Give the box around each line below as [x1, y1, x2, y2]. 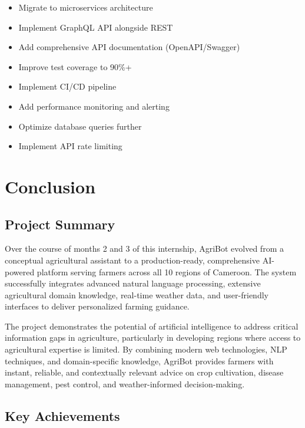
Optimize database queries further [18, 120, 142, 132]
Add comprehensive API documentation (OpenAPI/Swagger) [18, 41, 240, 53]
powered [5, 265, 35, 278]
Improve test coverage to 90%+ [18, 60, 132, 73]
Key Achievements [5, 406, 120, 424]
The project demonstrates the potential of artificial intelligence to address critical [5, 320, 299, 332]
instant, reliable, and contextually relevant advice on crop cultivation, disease [5, 366, 284, 378]
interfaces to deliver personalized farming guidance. [5, 300, 190, 312]
